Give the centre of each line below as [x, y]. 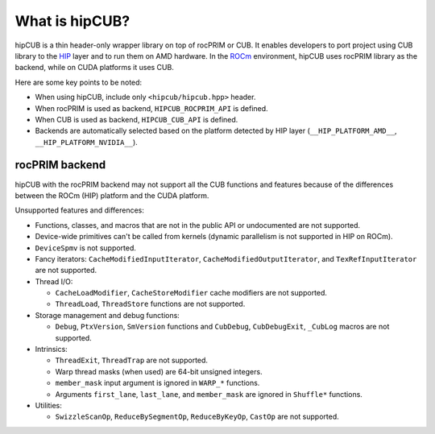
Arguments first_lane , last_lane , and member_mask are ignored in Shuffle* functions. [209, 394]
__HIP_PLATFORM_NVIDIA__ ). [87, 142]
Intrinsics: [51, 349]
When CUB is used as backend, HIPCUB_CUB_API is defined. [137, 119]
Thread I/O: [54, 281]
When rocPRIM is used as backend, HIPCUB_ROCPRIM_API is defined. [152, 108]
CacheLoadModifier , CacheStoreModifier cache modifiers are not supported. [191, 293]
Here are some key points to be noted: [79, 82]
